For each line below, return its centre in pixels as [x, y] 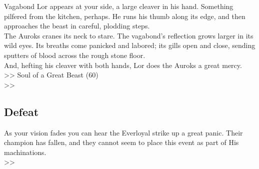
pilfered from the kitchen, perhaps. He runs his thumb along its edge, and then [125, 16]
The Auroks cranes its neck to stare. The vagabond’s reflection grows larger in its [129, 35]
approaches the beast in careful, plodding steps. [77, 26]
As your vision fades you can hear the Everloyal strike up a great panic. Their [123, 132]
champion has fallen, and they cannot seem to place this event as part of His [121, 142]
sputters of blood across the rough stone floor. [75, 55]
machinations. [25, 152]
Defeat [21, 111]
